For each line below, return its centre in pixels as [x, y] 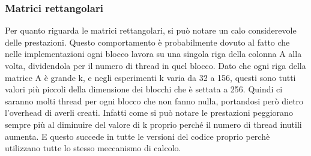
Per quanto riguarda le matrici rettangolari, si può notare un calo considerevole [151, 30]
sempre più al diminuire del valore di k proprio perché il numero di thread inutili [153, 124]
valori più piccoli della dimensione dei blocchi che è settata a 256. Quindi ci [144, 89]
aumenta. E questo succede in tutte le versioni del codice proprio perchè [137, 136]
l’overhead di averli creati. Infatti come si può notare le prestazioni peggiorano [149, 112]
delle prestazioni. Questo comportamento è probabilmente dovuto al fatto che [147, 42]
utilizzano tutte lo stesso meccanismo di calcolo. [93, 148]
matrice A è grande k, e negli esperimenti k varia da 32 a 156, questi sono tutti [150, 77]
